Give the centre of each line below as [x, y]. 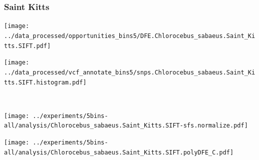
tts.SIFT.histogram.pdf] [45, 82]
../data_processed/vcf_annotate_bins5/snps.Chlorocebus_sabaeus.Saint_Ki [130, 72]
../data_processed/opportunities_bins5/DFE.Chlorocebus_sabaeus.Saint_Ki [130, 36]
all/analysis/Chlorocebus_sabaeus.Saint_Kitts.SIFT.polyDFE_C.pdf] [119, 152]
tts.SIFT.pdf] [28, 46]
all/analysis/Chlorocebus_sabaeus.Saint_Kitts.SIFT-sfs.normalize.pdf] [126, 126]
